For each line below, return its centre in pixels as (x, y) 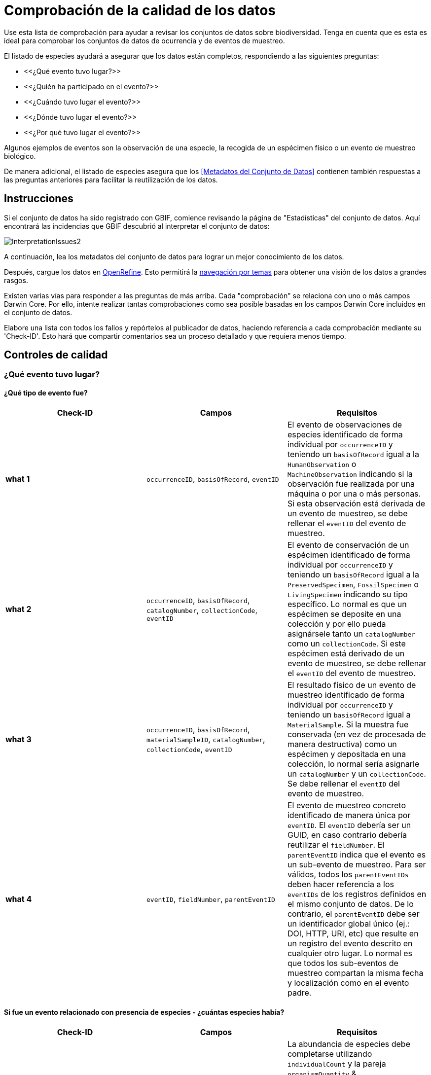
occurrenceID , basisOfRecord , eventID (213, 479)
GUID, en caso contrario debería (347, 835)
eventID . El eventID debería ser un (349, 825)
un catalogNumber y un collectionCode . (357, 773)
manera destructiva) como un (342, 744)
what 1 (18, 479)
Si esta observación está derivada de (356, 503)
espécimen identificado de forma (349, 555)
